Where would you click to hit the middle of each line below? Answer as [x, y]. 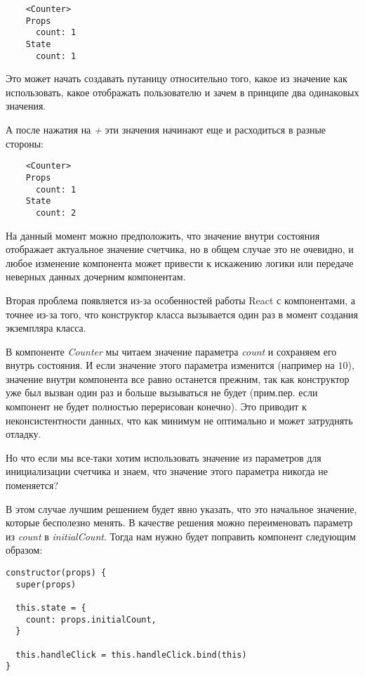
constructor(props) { [56, 573]
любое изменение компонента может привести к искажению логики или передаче [180, 262]
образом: [24, 550]
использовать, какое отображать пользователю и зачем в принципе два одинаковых [182, 92]
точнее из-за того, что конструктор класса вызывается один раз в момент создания [182, 314]
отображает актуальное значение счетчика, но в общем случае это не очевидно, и [180, 249]
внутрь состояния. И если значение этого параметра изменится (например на [170, 365]
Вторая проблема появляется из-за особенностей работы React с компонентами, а [180, 300]
